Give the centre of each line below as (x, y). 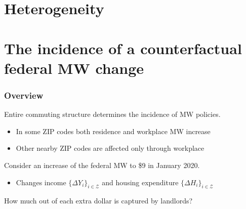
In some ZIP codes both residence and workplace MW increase (113, 131)
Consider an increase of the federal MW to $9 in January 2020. (102, 165)
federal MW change (74, 68)
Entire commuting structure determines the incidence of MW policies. (112, 114)
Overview (24, 95)
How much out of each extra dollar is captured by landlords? (98, 201)
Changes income (41, 182)
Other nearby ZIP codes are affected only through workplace (110, 148)
